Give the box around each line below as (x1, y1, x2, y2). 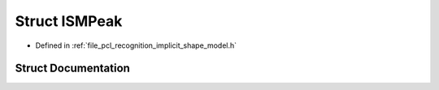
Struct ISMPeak (15, 12, 123, 30)
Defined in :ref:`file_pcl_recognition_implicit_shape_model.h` (35, 41, 237, 50)
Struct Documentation (15, 62, 130, 75)
